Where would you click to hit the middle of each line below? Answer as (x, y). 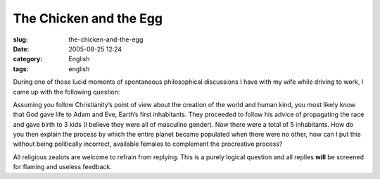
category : (28, 59)
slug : (20, 39)
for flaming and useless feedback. (62, 167)
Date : (21, 49)
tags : (21, 69)
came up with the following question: (66, 92)
